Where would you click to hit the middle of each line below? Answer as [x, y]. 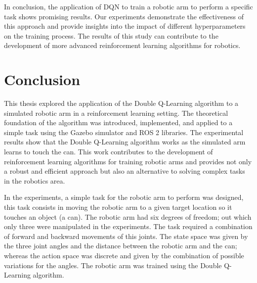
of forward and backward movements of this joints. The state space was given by [126, 236]
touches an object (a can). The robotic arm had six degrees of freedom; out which [128, 216]
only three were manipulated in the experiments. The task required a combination [128, 226]
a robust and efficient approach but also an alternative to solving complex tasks [125, 171]
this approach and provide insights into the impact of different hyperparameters [125, 26]
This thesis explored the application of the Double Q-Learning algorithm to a [121, 103]
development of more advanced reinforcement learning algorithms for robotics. [122, 45]
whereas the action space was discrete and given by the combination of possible [124, 255]
